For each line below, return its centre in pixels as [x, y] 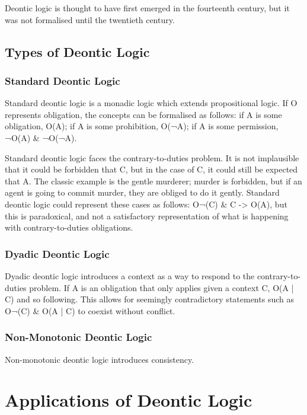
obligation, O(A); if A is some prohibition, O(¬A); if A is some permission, [142, 126]
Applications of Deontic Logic [129, 400]
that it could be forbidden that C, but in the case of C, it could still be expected [151, 169]
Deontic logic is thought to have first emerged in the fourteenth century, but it [147, 8]
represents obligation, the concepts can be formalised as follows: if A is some [143, 114]
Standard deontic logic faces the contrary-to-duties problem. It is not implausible [152, 157]
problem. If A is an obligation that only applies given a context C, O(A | [162, 287]
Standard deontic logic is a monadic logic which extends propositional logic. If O [151, 103]
